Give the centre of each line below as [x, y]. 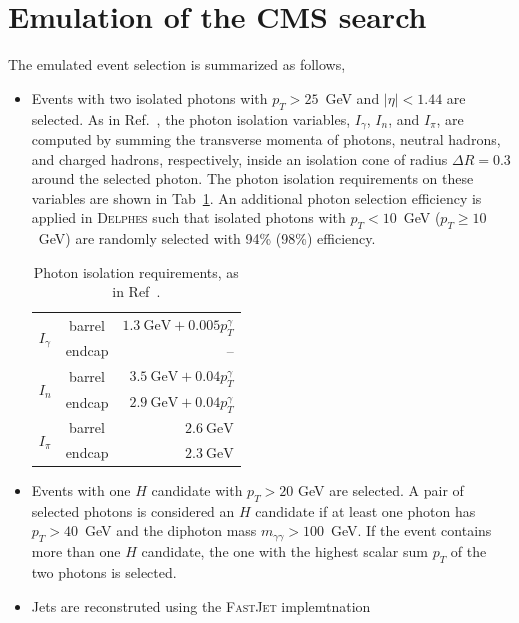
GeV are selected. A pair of [380, 490]
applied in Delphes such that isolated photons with [188, 217]
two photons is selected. [104, 572]
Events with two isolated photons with [149, 97]
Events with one [81, 490]
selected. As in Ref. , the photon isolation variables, [191, 118]
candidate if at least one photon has [365, 510]
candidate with [197, 490]
